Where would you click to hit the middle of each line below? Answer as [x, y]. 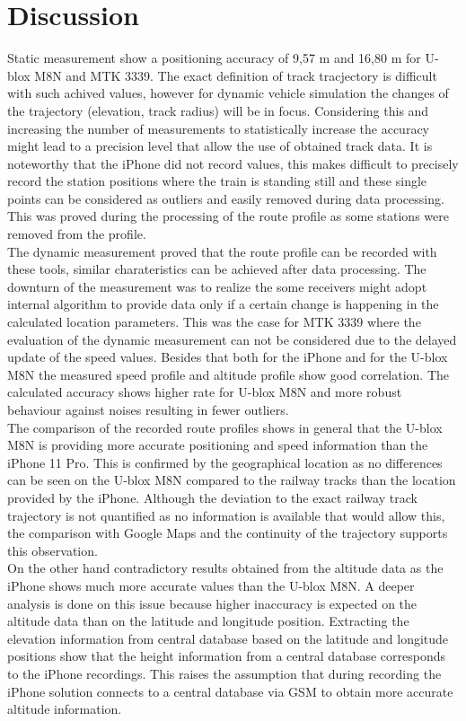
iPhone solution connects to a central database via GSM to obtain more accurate [230, 691]
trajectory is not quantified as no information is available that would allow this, [226, 515]
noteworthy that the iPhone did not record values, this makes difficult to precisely [233, 163]
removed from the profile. [77, 234]
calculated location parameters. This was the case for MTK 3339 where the [214, 322]
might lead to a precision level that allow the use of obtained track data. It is [220, 146]
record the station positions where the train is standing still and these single [217, 181]
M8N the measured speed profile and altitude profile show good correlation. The [228, 374]
